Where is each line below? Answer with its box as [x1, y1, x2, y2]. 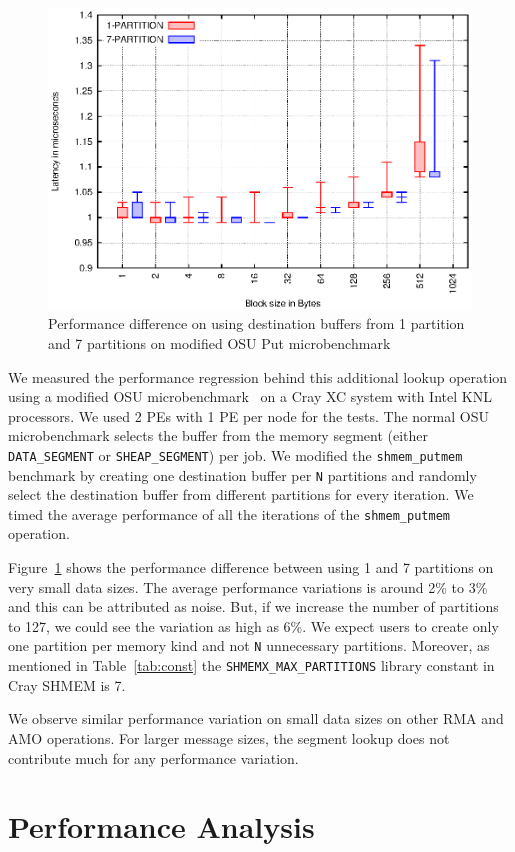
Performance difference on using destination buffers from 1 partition [48, 313, 465, 334]
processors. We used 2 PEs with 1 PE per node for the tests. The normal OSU [8, 405, 489, 426]
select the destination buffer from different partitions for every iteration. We [8, 484, 474, 505]
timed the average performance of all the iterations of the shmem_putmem [8, 503, 450, 524]
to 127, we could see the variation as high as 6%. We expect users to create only [8, 615, 499, 636]
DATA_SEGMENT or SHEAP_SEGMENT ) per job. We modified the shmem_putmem [8, 444, 463, 465]
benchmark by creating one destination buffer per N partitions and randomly [8, 464, 477, 485]
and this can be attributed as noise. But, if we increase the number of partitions [8, 596, 499, 617]
